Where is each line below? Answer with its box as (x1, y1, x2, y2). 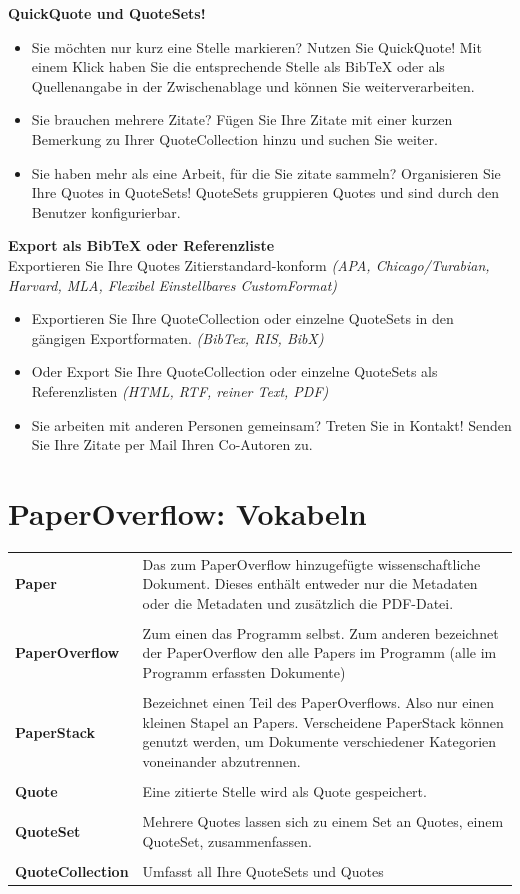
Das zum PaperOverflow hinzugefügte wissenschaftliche (142, 553, 481, 574)
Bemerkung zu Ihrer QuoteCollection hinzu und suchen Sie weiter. (31, 128, 438, 149)
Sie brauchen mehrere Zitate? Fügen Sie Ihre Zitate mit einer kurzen (31, 109, 453, 130)
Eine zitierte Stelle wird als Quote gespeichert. (142, 781, 427, 801)
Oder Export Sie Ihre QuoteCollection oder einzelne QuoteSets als (31, 361, 438, 382)
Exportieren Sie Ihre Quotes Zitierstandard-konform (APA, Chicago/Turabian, (8, 254, 490, 275)
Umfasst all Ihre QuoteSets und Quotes (142, 860, 384, 881)
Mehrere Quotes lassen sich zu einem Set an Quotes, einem (142, 811, 504, 832)
